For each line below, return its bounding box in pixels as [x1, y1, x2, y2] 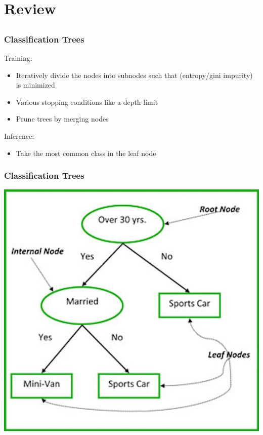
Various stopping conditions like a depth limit [16, 96, 158, 107]
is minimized [16, 80, 55, 90]
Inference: [4, 131, 34, 141]
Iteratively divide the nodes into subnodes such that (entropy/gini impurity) [16, 69, 253, 80]
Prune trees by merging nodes [16, 113, 109, 124]
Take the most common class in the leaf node [16, 147, 156, 158]
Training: [4, 53, 32, 63]
